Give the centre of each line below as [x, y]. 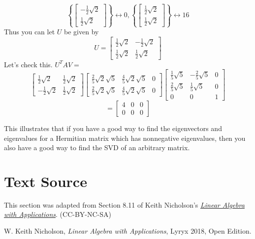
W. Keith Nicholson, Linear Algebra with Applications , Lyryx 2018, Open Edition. [128, 231]
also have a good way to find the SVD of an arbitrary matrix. [97, 147]
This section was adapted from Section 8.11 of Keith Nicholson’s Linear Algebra [124, 204]
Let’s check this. [28, 64]
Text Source [46, 181]
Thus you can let [30, 32]
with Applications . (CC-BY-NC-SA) [58, 214]
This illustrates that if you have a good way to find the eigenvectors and [113, 128]
